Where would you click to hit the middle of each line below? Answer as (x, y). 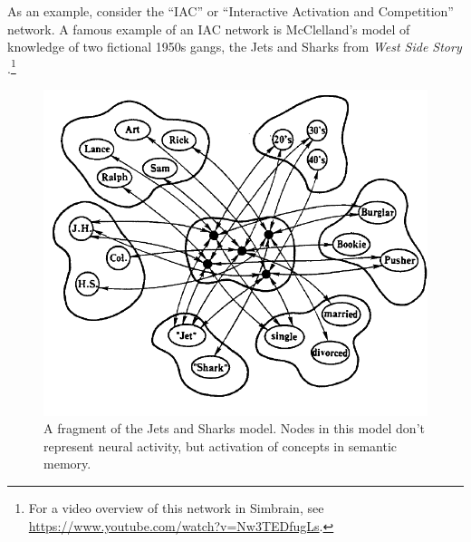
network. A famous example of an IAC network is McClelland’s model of (209, 29)
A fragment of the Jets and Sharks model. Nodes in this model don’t (234, 428)
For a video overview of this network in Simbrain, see (176, 507)
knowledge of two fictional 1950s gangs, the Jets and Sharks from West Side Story (235, 47)
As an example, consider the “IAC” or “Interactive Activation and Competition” (231, 11)
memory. (67, 464)
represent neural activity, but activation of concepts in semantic (221, 445)
